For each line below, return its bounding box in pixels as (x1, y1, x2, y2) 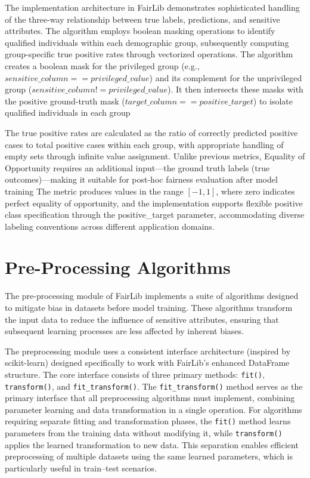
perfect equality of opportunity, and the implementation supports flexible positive (5, 196, 303, 209)
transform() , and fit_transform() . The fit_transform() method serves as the (5, 380, 303, 392)
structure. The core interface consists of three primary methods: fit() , (5, 368, 265, 380)
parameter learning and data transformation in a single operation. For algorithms (5, 403, 302, 415)
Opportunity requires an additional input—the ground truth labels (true (5, 161, 270, 174)
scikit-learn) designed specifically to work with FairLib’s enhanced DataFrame (5, 356, 290, 369)
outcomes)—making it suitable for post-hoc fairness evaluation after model (5, 173, 278, 186)
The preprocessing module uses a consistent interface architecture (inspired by (5, 344, 291, 357)
